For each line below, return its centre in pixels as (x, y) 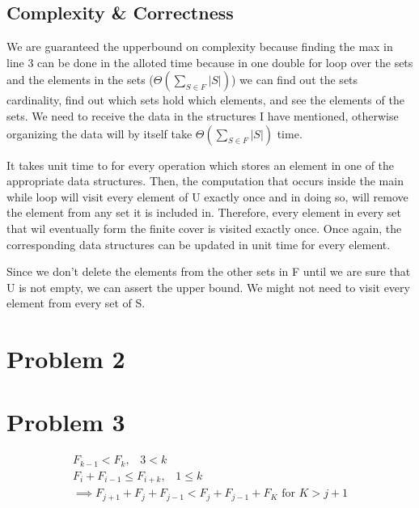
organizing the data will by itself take (99, 133)
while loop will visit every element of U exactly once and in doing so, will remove (207, 196)
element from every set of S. (76, 303)
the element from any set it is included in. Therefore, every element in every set (204, 212)
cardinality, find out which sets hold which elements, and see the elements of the (205, 100)
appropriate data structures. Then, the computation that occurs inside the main (205, 181)
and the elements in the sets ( (80, 80)
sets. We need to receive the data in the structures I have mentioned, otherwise (203, 115)
